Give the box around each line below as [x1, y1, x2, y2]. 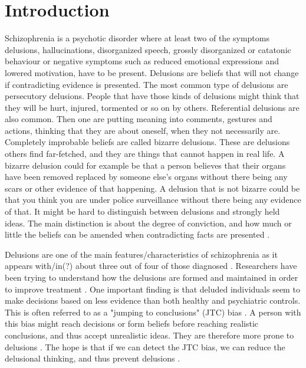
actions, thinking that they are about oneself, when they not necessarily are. [5, 124, 281, 136]
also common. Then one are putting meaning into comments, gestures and [5, 113, 272, 125]
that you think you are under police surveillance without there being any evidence [5, 193, 301, 206]
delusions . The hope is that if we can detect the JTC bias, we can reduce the [5, 340, 285, 353]
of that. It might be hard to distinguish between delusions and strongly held [5, 205, 280, 218]
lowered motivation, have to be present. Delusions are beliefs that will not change [5, 66, 299, 78]
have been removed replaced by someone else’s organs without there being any [5, 170, 288, 183]
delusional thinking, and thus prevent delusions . [5, 352, 180, 364]
